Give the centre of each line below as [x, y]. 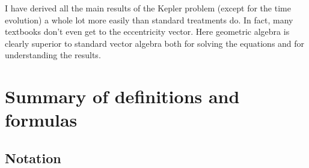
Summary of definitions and [122, 96]
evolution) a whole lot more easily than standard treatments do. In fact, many [149, 19]
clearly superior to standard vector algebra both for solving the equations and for [155, 43]
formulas [41, 120]
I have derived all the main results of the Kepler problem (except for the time [148, 8]
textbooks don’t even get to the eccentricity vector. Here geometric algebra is [147, 31]
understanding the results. [53, 55]
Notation [33, 157]
